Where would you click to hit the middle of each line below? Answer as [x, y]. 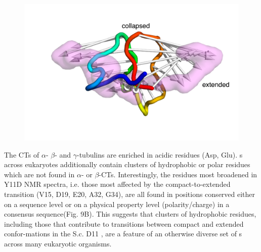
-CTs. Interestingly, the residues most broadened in [178, 174]
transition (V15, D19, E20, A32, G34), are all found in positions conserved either [130, 194]
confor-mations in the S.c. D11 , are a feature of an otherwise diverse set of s [123, 234]
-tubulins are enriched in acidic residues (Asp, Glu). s [160, 154]
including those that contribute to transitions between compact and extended [124, 223]
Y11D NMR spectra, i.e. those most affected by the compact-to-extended [117, 184]
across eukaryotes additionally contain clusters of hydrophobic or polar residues [127, 164]
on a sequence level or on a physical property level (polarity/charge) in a [117, 204]
